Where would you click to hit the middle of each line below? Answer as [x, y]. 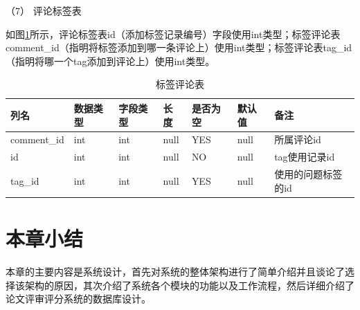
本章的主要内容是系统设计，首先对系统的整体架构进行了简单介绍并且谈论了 [175, 271]
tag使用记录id [305, 157]
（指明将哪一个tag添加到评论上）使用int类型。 [110, 61]
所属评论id [298, 139]
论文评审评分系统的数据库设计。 [78, 299]
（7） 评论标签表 [44, 10]
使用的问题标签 [308, 174]
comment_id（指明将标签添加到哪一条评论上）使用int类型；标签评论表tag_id [179, 47]
